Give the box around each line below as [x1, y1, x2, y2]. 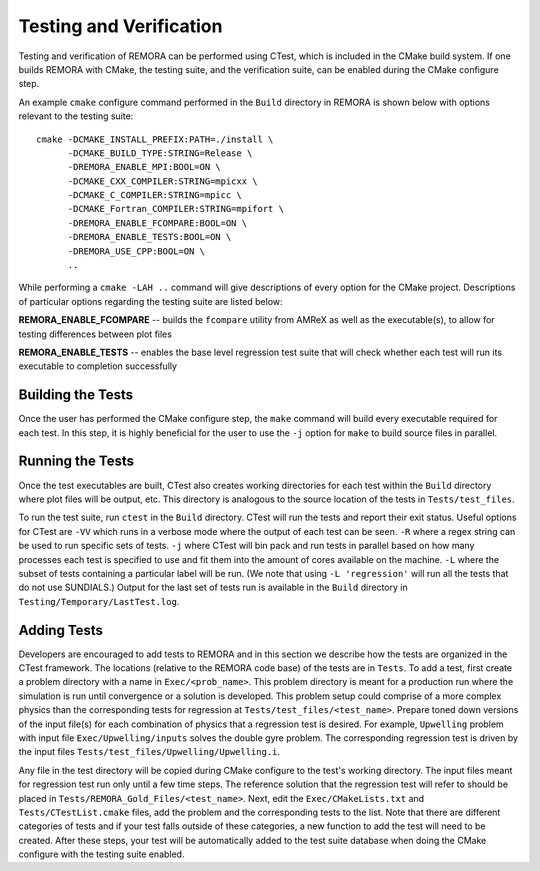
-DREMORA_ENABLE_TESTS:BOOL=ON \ [67, 231, 232, 243]
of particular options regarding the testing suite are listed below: [18, 295, 284, 307]
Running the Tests [18, 453, 135, 470]
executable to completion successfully [18, 360, 178, 372]
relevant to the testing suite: [18, 110, 134, 122]
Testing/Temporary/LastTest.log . [18, 595, 180, 607]
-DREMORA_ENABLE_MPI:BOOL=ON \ [67, 161, 222, 173]
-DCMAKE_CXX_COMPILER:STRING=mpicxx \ [67, 175, 259, 187]
